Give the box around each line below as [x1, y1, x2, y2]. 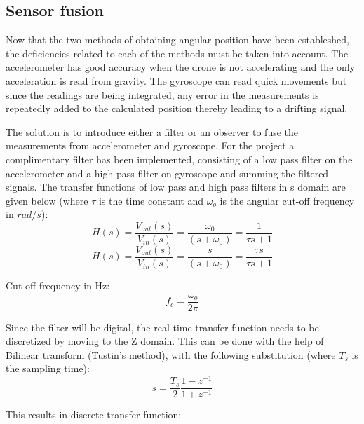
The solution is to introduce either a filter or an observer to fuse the [6, 124, 299, 139]
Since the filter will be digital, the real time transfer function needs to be [6, 320, 319, 334]
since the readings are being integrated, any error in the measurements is [6, 87, 319, 102]
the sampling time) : [6, 361, 90, 376]
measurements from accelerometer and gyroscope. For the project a [6, 138, 295, 153]
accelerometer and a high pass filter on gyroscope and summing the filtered [6, 165, 329, 180]
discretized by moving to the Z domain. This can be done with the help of [6, 334, 324, 348]
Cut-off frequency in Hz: [6, 278, 110, 293]
